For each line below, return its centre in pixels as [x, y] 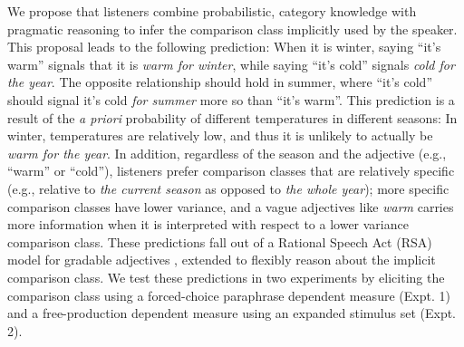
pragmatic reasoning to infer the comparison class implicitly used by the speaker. [232, 29]
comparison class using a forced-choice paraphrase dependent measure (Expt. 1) [229, 295]
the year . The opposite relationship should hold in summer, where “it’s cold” [220, 82]
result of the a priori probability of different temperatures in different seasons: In [232, 117]
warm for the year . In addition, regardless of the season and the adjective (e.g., [227, 153]
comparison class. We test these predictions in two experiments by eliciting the [226, 277]
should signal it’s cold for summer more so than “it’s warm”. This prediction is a [231, 99]
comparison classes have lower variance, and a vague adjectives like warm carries [231, 206]
